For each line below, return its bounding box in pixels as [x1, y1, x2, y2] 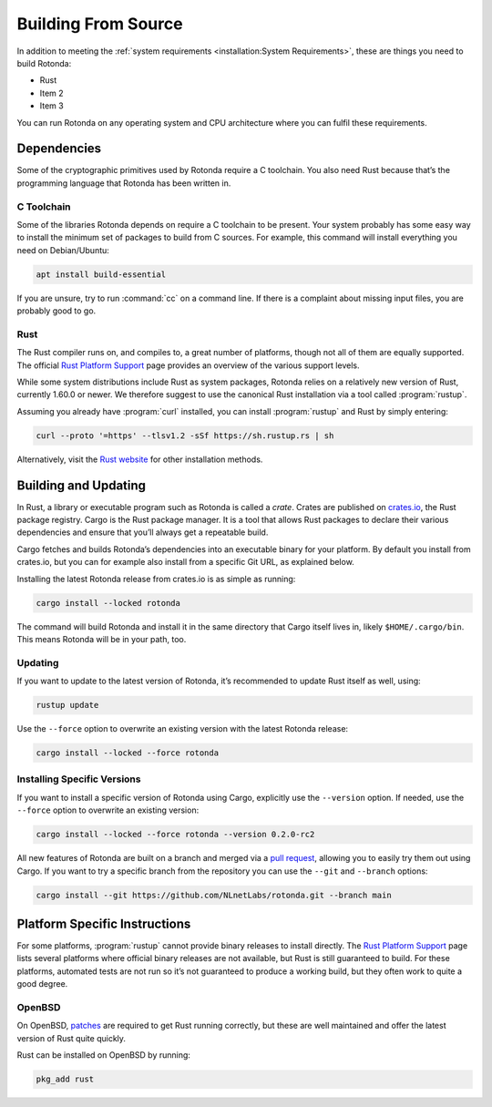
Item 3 [39, 100, 64, 111]
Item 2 [39, 87, 64, 98]
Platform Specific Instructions [16, 916, 191, 931]
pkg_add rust [36, 1074, 95, 1084]
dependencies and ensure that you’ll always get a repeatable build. [16, 527, 269, 538]
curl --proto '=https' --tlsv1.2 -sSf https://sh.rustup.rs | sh [36, 430, 334, 441]
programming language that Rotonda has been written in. [16, 178, 231, 189]
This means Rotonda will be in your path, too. [16, 633, 187, 644]
